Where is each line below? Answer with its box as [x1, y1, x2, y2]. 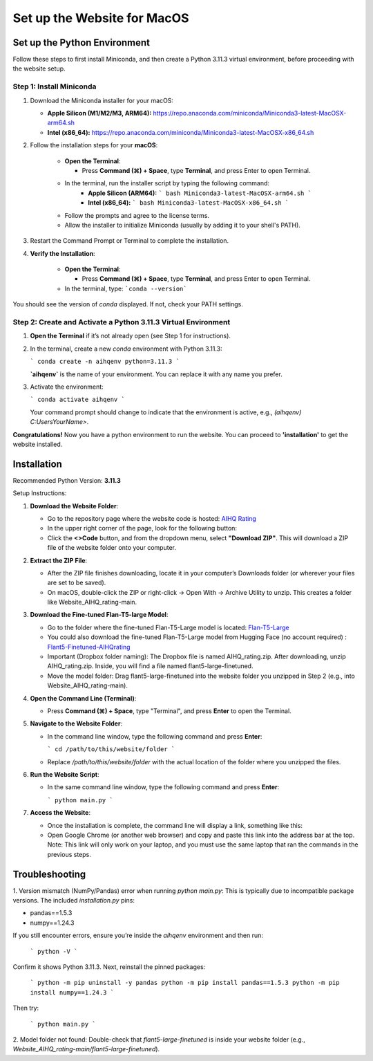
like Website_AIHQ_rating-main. [47, 598, 137, 607]
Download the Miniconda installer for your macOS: [30, 96, 174, 104]
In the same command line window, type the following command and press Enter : [47, 783, 280, 791]
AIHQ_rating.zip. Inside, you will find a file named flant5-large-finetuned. [47, 662, 254, 670]
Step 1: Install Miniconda [12, 82, 97, 91]
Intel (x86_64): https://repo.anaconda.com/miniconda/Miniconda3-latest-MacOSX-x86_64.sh [47, 128, 314, 136]
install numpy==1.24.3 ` [30, 988, 114, 996]
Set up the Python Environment [12, 37, 151, 48]
